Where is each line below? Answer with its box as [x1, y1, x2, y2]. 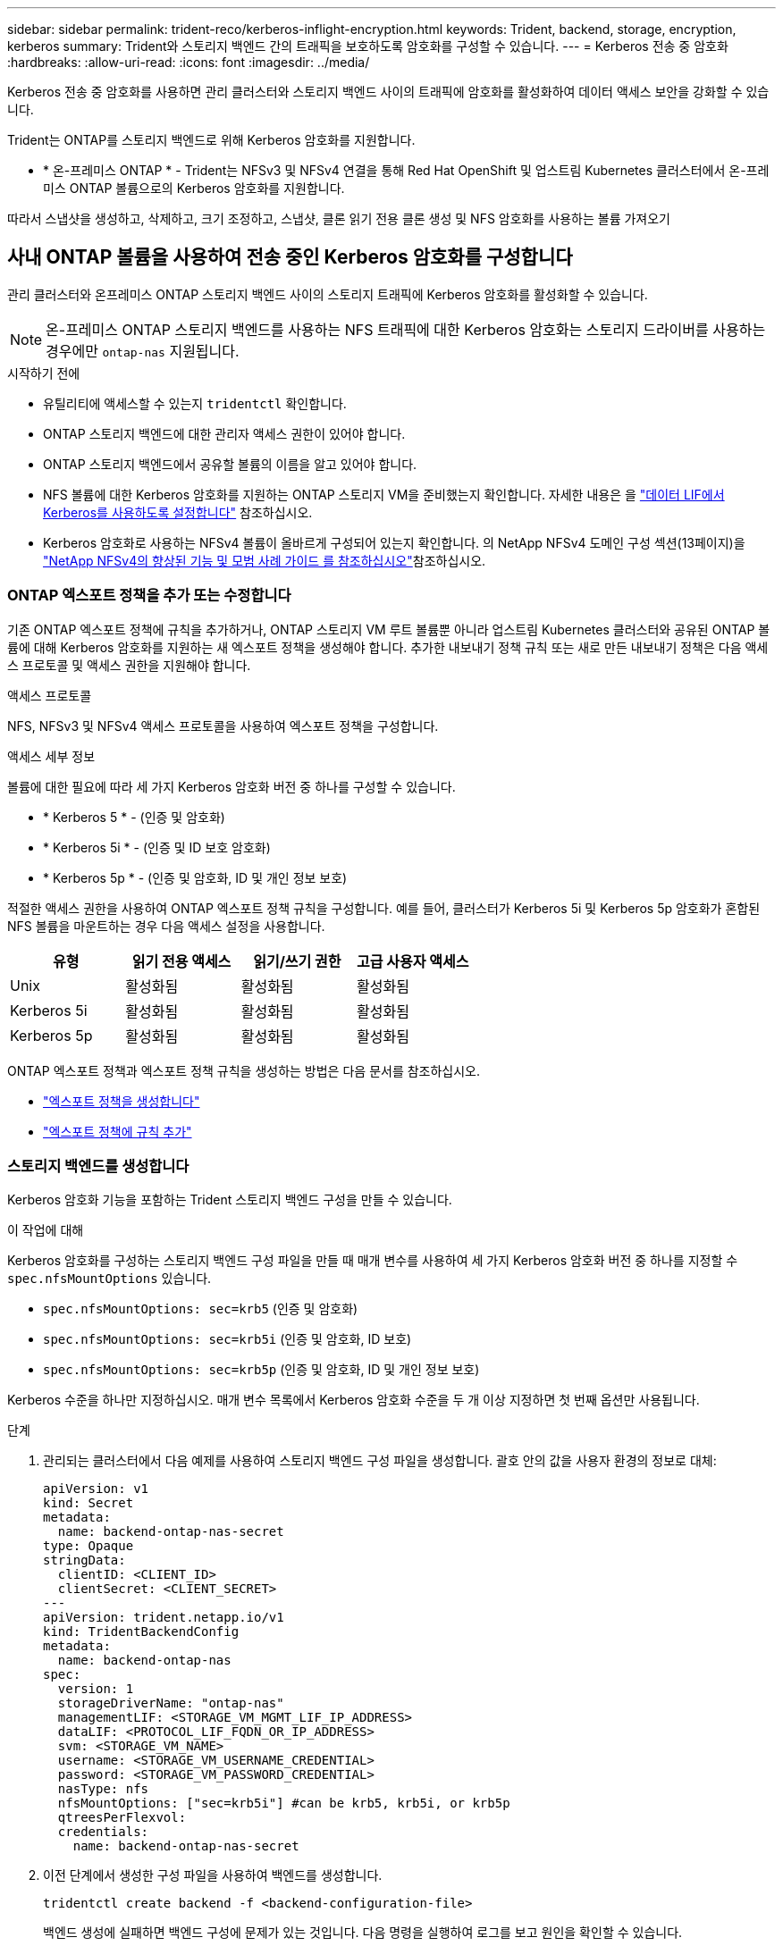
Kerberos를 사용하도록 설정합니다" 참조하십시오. [43, 504, 313, 520]
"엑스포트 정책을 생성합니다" [43, 1093, 200, 1109]
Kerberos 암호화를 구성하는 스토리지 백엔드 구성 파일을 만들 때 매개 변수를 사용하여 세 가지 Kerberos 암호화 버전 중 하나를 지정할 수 [7, 1253, 738, 1269]
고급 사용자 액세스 [357, 952, 469, 970]
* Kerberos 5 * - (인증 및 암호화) [43, 809, 225, 825]
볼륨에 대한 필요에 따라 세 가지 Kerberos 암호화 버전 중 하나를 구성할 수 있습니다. [7, 778, 456, 794]
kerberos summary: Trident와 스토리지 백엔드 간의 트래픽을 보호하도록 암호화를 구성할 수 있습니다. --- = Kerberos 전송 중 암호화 [7, 38, 728, 54]
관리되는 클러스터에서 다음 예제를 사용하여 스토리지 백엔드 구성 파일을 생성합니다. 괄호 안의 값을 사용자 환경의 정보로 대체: [43, 1453, 717, 1469]
